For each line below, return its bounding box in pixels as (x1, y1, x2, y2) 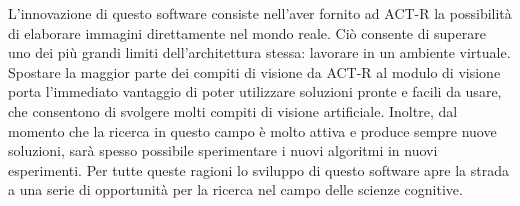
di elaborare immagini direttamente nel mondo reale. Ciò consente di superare (8, 22, 486, 43)
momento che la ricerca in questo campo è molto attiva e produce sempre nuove (8, 120, 497, 141)
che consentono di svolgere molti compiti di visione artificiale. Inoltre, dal (8, 100, 458, 121)
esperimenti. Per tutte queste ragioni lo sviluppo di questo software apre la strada (8, 159, 510, 180)
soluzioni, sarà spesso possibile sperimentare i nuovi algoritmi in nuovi (8, 140, 438, 161)
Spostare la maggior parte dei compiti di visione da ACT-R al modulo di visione (8, 61, 501, 82)
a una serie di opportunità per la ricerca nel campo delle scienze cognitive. (8, 179, 463, 200)
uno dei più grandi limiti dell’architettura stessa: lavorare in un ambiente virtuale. (8, 42, 511, 63)
